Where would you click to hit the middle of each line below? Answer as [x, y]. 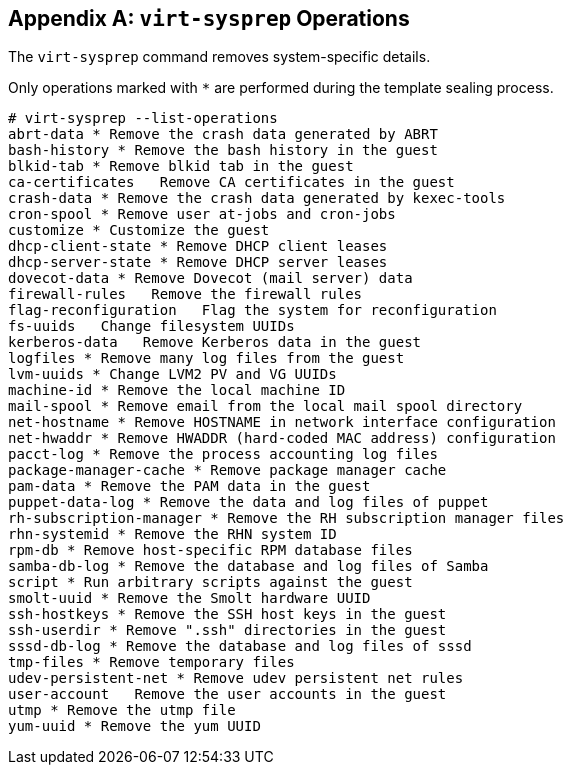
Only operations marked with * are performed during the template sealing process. [281, 88]
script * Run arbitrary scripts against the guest [210, 582]
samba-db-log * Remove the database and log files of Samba [248, 566]
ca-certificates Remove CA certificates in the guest [231, 182]
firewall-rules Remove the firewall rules [185, 294]
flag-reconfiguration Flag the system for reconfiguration [252, 310]
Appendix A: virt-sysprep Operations [209, 18]
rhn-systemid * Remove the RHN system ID [172, 534]
